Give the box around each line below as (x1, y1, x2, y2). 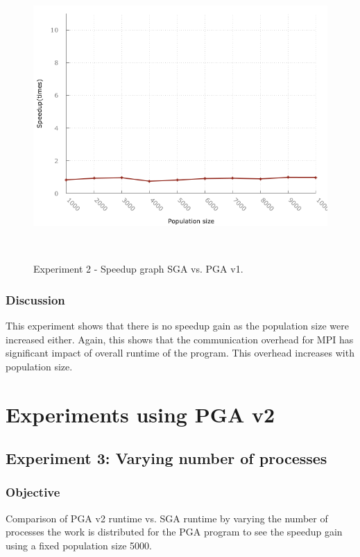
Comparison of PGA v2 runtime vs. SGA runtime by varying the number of (6, 511, 328, 525)
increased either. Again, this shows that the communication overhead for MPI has (6, 332, 354, 346)
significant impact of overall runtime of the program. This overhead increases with (6, 345, 354, 360)
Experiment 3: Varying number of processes (6, 447, 327, 469)
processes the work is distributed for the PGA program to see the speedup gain (6, 524, 343, 539)
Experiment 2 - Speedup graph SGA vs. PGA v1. (33, 262, 243, 276)
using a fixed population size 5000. (6, 538, 152, 552)
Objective (6, 483, 60, 501)
